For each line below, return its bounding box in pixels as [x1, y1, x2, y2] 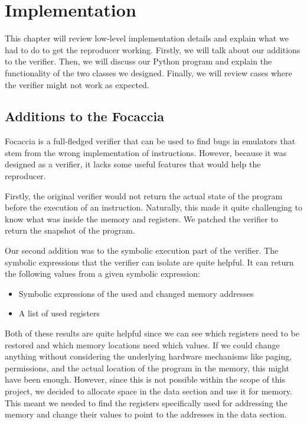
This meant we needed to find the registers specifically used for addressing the [5, 396, 288, 409]
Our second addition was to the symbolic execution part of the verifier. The [5, 244, 279, 257]
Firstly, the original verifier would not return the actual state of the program [5, 189, 283, 202]
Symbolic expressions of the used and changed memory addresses [18, 287, 254, 299]
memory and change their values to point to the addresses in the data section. [5, 408, 287, 420]
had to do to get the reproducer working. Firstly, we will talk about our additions [5, 43, 301, 56]
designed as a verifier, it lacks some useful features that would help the [5, 158, 261, 170]
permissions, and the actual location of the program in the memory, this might [5, 361, 289, 374]
